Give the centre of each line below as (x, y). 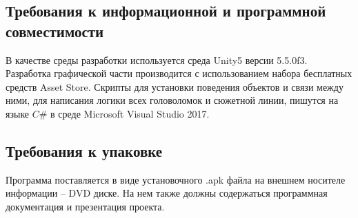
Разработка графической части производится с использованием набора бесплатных (179, 73)
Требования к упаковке (84, 150)
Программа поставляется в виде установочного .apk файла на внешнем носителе (176, 179)
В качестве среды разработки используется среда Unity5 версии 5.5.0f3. (157, 59)
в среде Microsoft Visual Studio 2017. (130, 113)
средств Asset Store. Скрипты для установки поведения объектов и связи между (175, 86)
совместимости (55, 31)
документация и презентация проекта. (85, 206)
